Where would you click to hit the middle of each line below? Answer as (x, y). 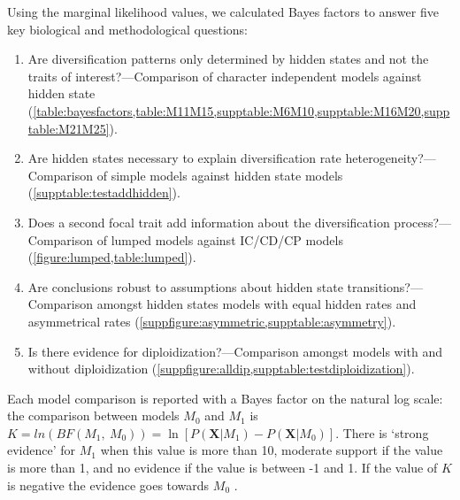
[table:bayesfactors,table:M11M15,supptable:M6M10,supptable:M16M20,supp (241, 110)
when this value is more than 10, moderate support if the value (272, 450)
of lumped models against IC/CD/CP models (220, 239)
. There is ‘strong (382, 432)
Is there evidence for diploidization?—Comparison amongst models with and (235, 351)
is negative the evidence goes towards (108, 485)
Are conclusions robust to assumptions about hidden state (185, 286)
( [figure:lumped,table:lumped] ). (112, 257)
